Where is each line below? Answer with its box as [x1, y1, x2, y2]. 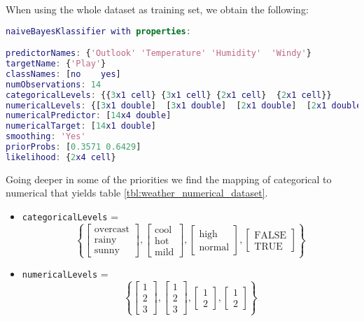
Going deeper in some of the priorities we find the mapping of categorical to [6, 171, 332, 186]
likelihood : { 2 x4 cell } [6, 152, 116, 162]
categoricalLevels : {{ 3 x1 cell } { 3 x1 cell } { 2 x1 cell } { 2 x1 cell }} [6, 90, 332, 100]
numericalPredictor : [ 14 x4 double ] [6, 110, 171, 121]
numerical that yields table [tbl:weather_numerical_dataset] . [6, 185, 268, 200]
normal [199, 243, 230, 253]
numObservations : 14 [6, 79, 101, 90]
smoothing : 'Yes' [6, 131, 86, 142]
